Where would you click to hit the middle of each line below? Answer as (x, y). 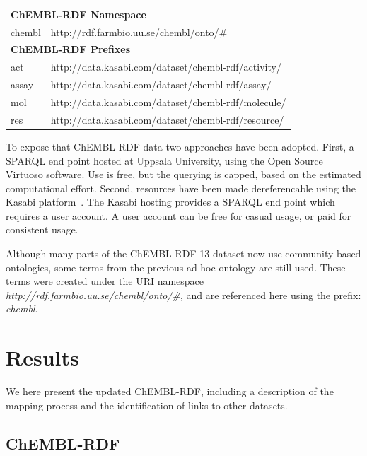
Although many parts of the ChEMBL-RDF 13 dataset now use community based (183, 253)
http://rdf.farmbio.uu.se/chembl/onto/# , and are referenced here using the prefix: (183, 294)
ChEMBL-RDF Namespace (78, 14)
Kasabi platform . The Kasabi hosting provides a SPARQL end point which (170, 202)
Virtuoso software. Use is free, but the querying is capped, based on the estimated (183, 174)
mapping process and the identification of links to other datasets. (147, 405)
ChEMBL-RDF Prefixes (71, 49)
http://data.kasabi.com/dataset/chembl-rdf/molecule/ (168, 101)
